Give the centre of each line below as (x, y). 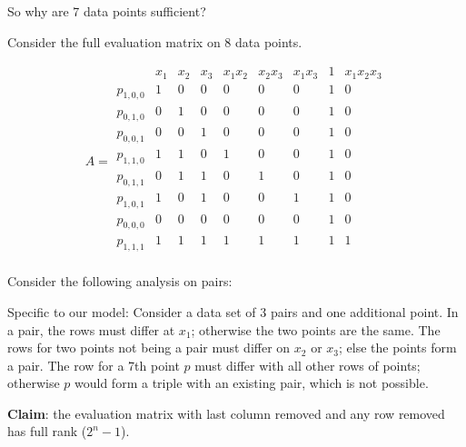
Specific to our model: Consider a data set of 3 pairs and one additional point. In (233, 311)
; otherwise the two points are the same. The (316, 329)
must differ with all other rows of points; (307, 365)
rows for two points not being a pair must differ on (149, 348)
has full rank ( (47, 431)
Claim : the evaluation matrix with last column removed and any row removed (226, 413)
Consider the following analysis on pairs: (120, 281)
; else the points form (398, 348)
